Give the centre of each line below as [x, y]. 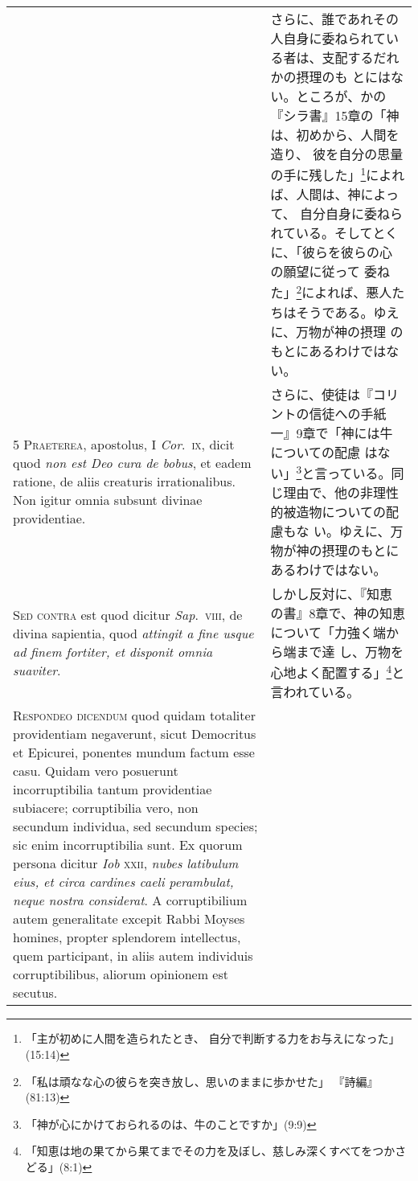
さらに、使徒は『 [322, 394]
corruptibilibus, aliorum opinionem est [121, 974]
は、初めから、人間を [335, 135]
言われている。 [315, 692]
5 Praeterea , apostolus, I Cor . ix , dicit [124, 445]
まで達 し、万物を [350, 651]
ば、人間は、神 [316, 195]
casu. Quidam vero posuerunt [96, 771]
